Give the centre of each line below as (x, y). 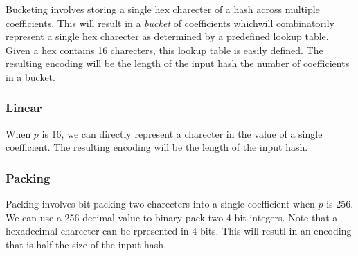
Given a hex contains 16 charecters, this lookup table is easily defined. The (164, 49)
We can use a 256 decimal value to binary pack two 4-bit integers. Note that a (172, 217)
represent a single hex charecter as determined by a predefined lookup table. (167, 36)
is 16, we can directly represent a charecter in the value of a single (182, 133)
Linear (24, 108)
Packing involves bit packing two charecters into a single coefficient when (160, 204)
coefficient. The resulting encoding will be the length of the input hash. (157, 147)
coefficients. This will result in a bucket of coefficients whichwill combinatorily (170, 22)
